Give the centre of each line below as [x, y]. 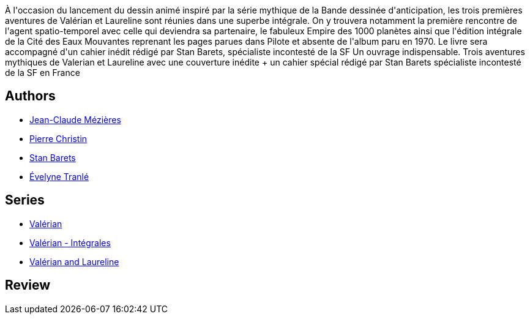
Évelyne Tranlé [59, 176]
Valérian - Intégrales [70, 242]
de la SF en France [43, 73]
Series [25, 200]
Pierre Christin [58, 138]
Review [28, 285]
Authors [30, 96]
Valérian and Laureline [74, 261]
